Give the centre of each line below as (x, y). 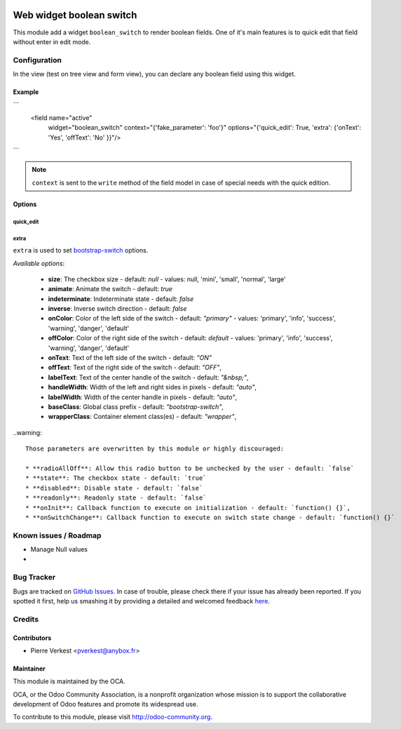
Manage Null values (59, 549)
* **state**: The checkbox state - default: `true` (116, 478)
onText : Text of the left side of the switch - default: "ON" (130, 358)
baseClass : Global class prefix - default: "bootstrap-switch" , (136, 407)
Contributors (32, 638)
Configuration (38, 60)
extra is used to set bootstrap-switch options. (81, 250)
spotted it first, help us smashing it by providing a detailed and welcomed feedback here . (141, 601)
